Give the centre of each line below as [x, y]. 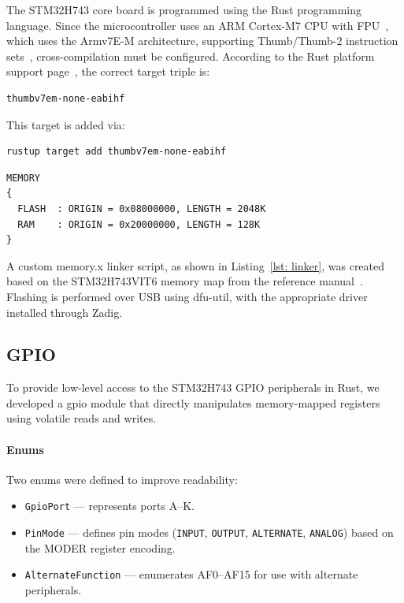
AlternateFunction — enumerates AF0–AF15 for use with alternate [191, 574]
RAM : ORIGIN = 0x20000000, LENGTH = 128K [139, 224]
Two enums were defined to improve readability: [122, 479]
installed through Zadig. [65, 312]
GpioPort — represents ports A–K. [109, 506]
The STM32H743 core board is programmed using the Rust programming [184, 9]
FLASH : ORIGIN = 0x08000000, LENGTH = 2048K [142, 208]
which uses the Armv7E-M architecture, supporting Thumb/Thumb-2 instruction [202, 41]
